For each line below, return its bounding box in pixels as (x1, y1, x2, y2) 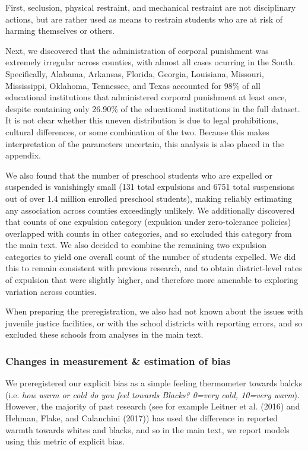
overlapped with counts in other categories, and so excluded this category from (5, 227, 292, 239)
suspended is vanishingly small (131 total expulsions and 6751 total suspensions (5, 180, 295, 193)
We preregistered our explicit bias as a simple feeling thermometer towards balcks (5, 377, 303, 389)
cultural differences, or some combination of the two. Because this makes (5, 125, 269, 138)
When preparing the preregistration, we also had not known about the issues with (5, 305, 303, 317)
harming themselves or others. (5, 24, 115, 37)
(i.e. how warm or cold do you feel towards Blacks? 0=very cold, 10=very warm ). (5, 388, 300, 401)
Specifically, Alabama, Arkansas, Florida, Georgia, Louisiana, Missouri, (5, 67, 264, 80)
